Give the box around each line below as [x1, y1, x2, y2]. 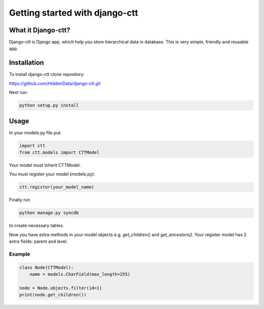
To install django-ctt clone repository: [9, 71, 85, 77]
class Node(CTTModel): [19, 264, 74, 270]
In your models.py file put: [9, 130, 62, 136]
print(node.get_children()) [19, 292, 87, 298]
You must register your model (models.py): [9, 171, 95, 177]
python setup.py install [19, 103, 79, 108]
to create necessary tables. [9, 223, 65, 229]
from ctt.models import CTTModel [19, 150, 100, 155]
